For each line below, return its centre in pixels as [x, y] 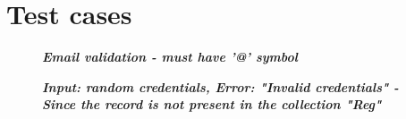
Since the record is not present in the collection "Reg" [212, 104]
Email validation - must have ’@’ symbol [170, 57]
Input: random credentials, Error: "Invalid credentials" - [220, 86]
